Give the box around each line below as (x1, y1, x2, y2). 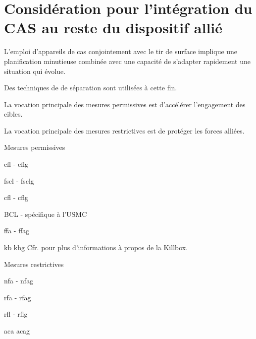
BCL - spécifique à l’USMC (4, 208, 87, 219)
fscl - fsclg (4, 175, 34, 186)
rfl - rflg (4, 309, 28, 319)
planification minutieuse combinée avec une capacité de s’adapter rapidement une (4, 56, 251, 66)
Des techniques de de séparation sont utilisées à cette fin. (4, 82, 177, 93)
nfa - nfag (4, 275, 34, 286)
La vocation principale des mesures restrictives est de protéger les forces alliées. (4, 125, 245, 136)
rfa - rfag (4, 292, 31, 302)
